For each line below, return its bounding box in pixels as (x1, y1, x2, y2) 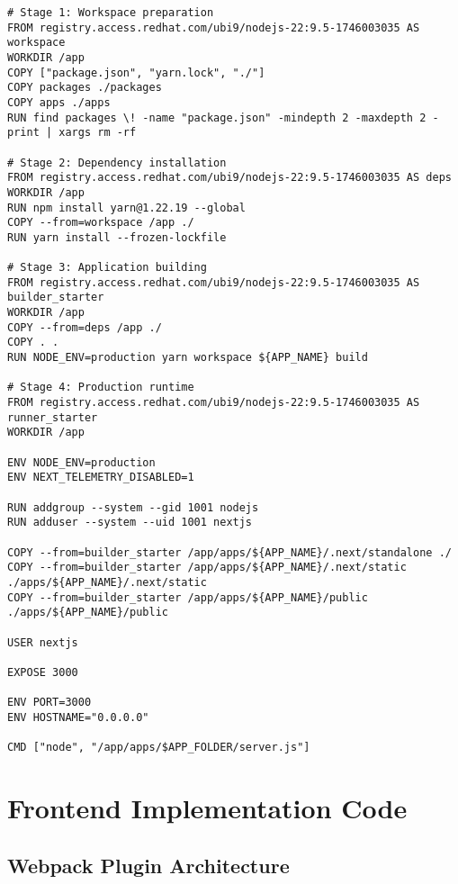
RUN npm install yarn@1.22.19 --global (7, 201, 246, 214)
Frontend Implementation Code (7, 789, 408, 825)
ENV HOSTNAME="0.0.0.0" (7, 710, 149, 724)
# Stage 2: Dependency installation (7, 156, 227, 169)
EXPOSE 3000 (7, 665, 78, 679)
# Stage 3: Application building (7, 261, 207, 275)
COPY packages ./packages (7, 81, 162, 95)
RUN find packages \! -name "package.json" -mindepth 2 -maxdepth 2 (7, 111, 427, 124)
